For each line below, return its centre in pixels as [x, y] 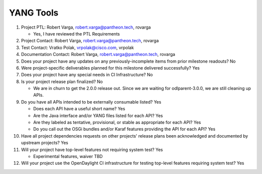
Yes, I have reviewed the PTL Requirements [76, 34]
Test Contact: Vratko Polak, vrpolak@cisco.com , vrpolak [78, 47]
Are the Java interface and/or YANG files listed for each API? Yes [98, 115]
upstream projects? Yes [45, 143]
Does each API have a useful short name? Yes [79, 109]
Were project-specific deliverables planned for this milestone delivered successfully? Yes [110, 68]
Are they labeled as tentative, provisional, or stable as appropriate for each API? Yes [117, 122]
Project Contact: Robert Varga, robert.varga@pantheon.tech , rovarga [90, 41]
